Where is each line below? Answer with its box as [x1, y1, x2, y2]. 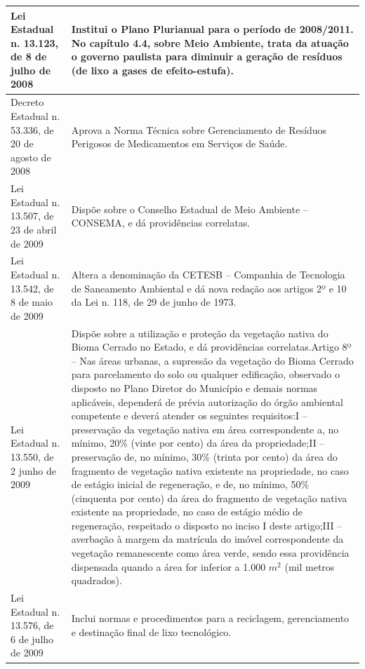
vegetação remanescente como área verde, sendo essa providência [71, 546, 350, 560]
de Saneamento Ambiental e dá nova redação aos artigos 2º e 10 [71, 281, 347, 295]
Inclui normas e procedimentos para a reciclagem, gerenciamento [71, 611, 350, 626]
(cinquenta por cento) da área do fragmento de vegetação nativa [71, 490, 347, 505]
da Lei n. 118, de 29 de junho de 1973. [71, 295, 237, 309]
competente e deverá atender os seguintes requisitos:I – [71, 408, 307, 423]
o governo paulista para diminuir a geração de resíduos [71, 49, 343, 64]
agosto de [11, 149, 51, 164]
